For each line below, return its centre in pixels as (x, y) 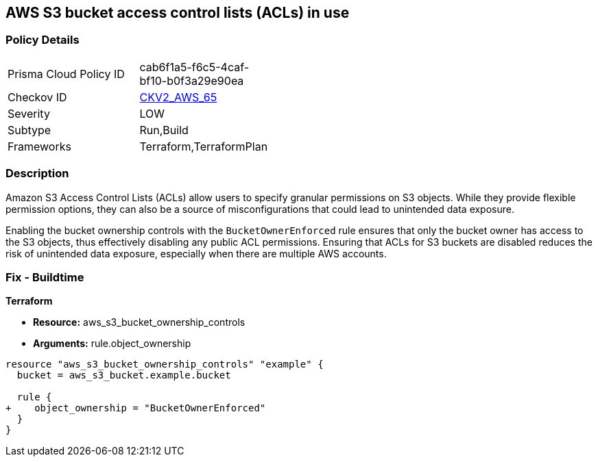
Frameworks (39, 146)
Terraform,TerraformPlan (204, 146)
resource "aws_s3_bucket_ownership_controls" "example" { (165, 364)
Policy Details (43, 40)
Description (37, 174)
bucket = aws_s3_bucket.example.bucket (124, 375)
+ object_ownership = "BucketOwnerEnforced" (136, 408)
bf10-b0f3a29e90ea (192, 80)
